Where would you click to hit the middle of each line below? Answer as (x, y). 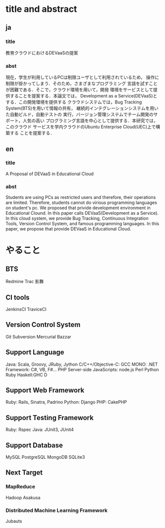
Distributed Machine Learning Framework (57, 510)
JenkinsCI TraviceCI (26, 309)
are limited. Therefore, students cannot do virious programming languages (81, 203)
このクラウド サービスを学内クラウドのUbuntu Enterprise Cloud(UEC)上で (81, 127)
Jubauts (14, 521)
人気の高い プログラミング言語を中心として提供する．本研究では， (90, 121)
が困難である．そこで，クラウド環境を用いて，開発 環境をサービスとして (80, 90)
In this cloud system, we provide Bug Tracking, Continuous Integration (77, 218)
